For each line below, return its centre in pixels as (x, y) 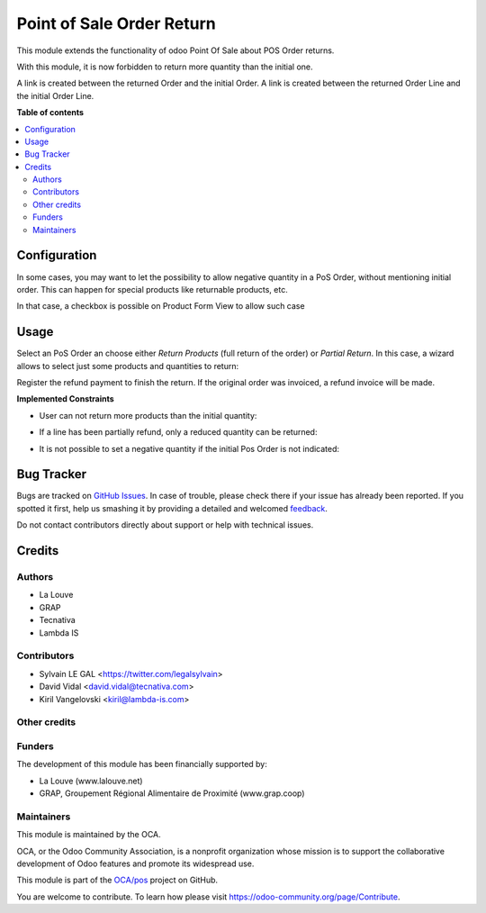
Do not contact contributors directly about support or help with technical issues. (165, 525)
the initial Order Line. (55, 95)
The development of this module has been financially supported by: (142, 764)
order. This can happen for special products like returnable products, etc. (152, 289)
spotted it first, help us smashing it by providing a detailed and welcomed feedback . (172, 508)
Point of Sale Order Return (116, 23)
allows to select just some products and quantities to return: (127, 366)
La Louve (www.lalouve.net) (91, 781)
